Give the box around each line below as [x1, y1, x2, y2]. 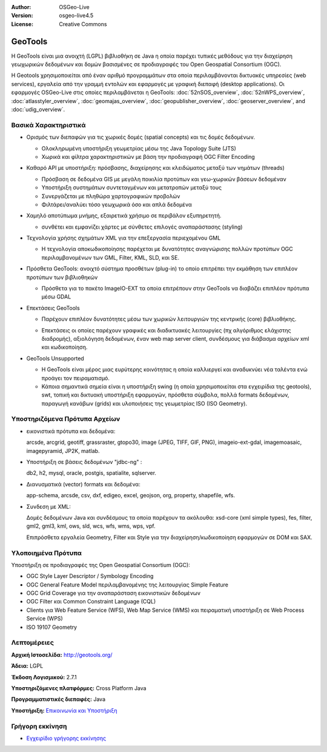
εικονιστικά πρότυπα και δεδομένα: [26, 428, 116, 435]
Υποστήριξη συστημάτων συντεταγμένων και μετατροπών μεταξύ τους [41, 184, 222, 191]
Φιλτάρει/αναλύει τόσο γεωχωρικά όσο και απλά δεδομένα [41, 201, 192, 208]
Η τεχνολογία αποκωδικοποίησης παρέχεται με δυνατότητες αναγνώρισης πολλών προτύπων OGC [41, 246, 293, 253]
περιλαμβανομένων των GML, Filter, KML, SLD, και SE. [41, 253, 180, 261]
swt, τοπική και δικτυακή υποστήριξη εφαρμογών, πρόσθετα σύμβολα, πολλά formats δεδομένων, [41, 391, 289, 398]
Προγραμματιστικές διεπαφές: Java [11, 696, 106, 703]
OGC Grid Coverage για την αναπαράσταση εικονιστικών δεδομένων [26, 589, 201, 597]
